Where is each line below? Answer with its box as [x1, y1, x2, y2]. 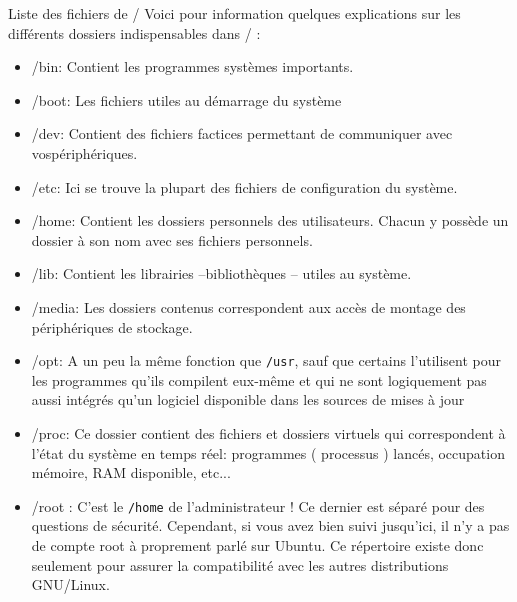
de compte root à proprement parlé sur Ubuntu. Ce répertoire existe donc [31, 535, 484, 555]
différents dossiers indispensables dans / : [8, 22, 261, 43]
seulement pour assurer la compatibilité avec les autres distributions [31, 554, 449, 575]
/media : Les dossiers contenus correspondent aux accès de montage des [31, 296, 466, 317]
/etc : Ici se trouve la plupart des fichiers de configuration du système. [31, 176, 458, 197]
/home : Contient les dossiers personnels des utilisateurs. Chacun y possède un [31, 210, 509, 231]
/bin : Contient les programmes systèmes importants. [31, 56, 354, 77]
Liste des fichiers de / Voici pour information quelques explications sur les [8, 3, 461, 23]
